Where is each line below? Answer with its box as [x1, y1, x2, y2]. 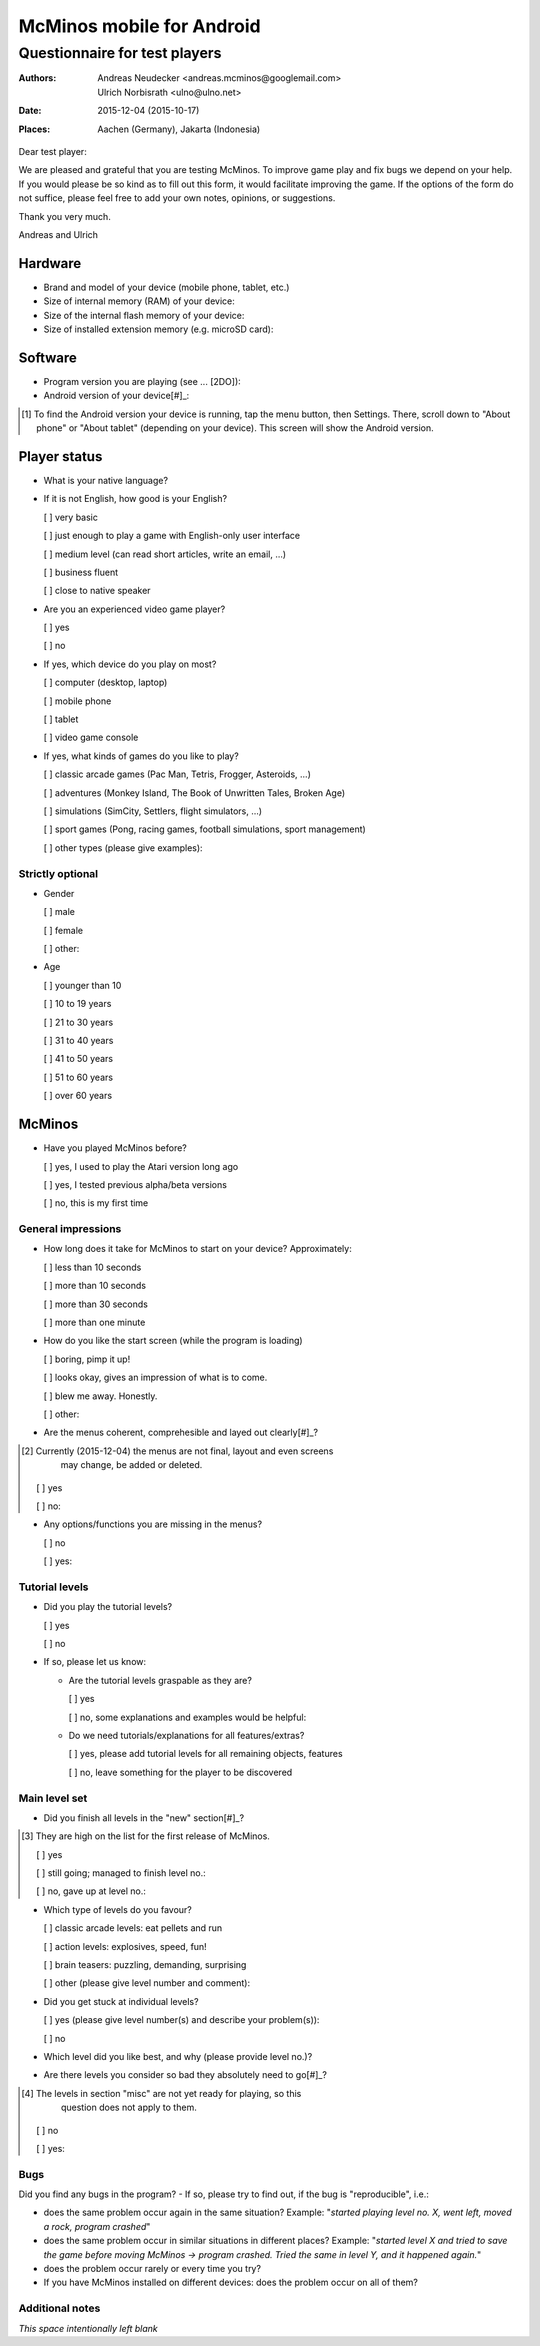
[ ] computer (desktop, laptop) [43, 676, 168, 689]
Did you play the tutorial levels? [43, 1601, 173, 1613]
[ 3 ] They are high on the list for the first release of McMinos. [21, 1830, 270, 1842]
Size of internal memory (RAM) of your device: [43, 295, 235, 307]
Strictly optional [18, 866, 99, 880]
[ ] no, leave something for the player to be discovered [68, 1766, 293, 1778]
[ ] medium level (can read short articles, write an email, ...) [43, 548, 287, 560]
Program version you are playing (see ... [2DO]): [43, 375, 242, 387]
